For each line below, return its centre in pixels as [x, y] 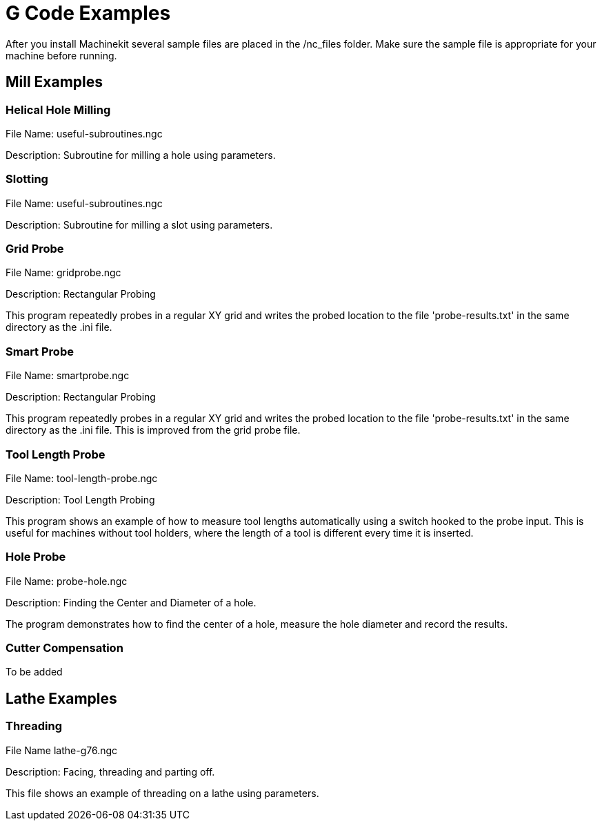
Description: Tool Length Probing [80, 499]
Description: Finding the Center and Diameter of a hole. [131, 602]
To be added [34, 672]
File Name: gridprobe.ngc [63, 273]
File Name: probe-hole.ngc [67, 581]
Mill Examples [54, 82]
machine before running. [61, 55]
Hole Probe [36, 557]
